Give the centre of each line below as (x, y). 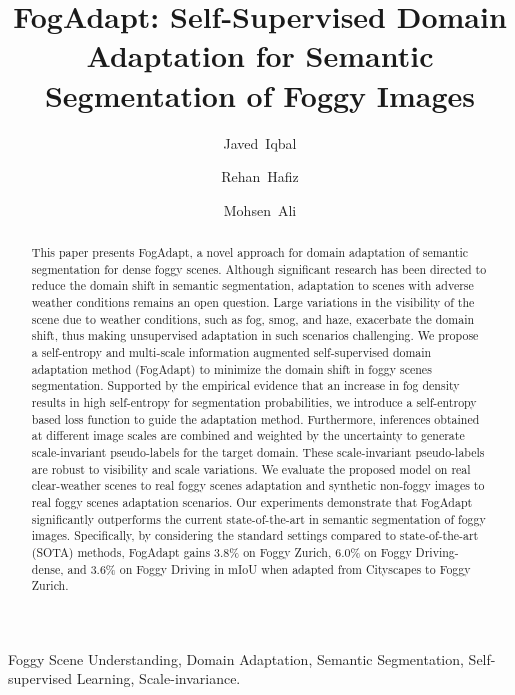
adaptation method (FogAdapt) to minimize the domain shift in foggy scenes (231, 368)
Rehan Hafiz (260, 176)
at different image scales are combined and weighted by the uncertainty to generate (248, 435)
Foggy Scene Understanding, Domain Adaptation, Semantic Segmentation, (236, 658)
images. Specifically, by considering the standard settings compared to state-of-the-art (255, 535)
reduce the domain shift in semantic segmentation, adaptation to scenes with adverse (252, 285)
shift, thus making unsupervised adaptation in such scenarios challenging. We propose (255, 335)
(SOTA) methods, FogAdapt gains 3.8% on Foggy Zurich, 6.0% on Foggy (221, 551)
